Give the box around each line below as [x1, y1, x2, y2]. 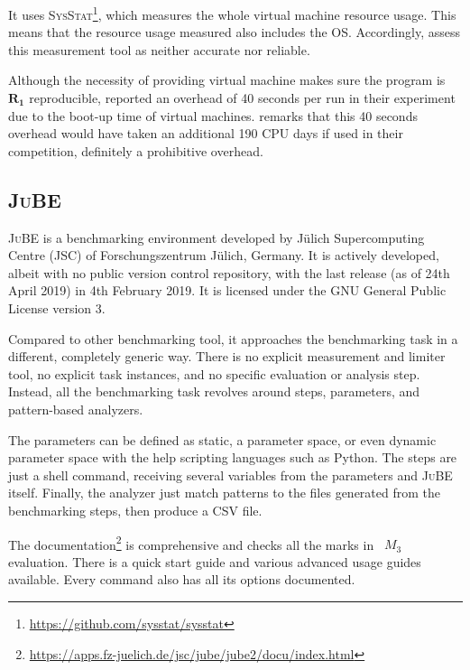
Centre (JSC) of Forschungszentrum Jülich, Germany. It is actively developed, [8, 246, 439, 265]
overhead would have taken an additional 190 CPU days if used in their [8, 124, 403, 143]
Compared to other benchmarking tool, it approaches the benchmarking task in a [8, 329, 458, 348]
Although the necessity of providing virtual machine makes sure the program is [8, 70, 446, 89]
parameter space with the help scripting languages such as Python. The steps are [8, 448, 457, 467]
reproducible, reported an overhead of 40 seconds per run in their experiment [29, 88, 456, 107]
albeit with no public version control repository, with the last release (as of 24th [8, 263, 450, 282]
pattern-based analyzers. [8, 399, 143, 418]
